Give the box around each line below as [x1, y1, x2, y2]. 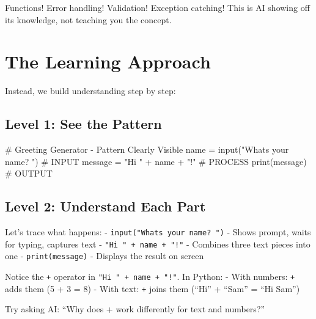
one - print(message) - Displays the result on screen [5, 249, 204, 262]
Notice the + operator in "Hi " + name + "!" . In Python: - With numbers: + [5, 270, 295, 283]
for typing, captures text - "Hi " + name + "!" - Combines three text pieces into [5, 237, 310, 250]
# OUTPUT [5, 167, 53, 180]
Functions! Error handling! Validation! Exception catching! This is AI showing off [5, 1, 310, 13]
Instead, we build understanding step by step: [5, 84, 176, 97]
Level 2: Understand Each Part [5, 197, 206, 216]
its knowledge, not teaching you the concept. [5, 13, 172, 26]
